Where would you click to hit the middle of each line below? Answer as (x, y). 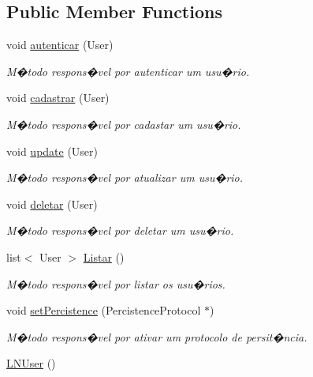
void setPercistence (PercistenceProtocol (104, 310)
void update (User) (52, 151)
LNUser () (31, 363)
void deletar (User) (52, 204)
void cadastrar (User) (58, 98)
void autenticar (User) (60, 45)
